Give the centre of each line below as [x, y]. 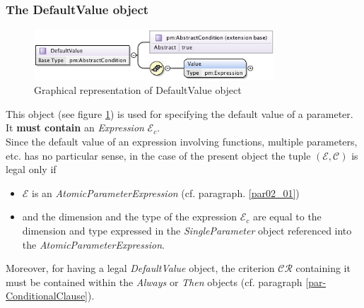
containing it [323, 268]
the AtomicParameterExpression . [93, 244]
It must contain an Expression [75, 128]
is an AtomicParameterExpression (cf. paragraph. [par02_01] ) [166, 192]
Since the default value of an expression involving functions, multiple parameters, [182, 142]
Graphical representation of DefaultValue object [138, 90]
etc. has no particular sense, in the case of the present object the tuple [158, 155]
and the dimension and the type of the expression [130, 217]
